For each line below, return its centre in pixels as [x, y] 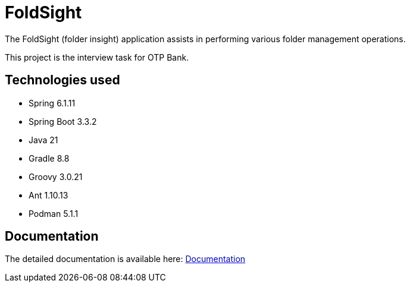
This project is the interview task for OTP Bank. [97, 57]
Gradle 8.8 [49, 158]
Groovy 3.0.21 [56, 176]
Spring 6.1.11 [52, 103]
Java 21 [43, 140]
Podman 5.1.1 [54, 213]
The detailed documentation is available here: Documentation [125, 259]
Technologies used [62, 80]
